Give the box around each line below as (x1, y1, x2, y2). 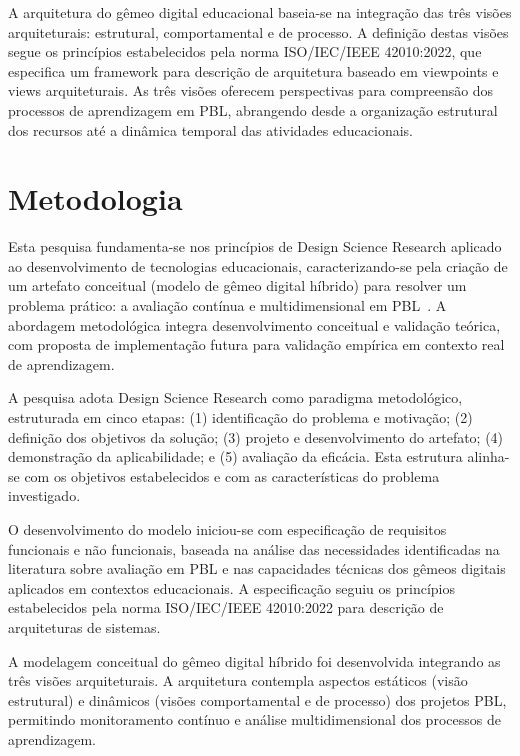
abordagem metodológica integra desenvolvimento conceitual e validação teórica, (8, 314, 501, 335)
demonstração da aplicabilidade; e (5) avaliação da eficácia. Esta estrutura (8, 446, 463, 467)
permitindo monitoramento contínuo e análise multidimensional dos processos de (8, 709, 501, 730)
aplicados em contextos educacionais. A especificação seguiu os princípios (8, 577, 455, 598)
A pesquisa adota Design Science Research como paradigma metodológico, (8, 387, 463, 408)
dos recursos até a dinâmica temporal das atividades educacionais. (8, 119, 414, 140)
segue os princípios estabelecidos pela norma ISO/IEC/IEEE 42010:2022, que (8, 41, 482, 62)
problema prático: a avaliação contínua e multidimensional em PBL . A (8, 295, 447, 316)
